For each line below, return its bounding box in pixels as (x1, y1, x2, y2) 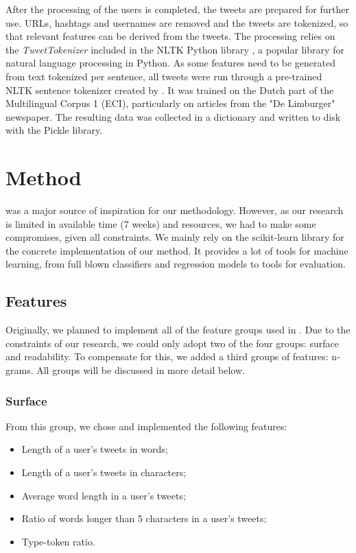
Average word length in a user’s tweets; (21, 488, 186, 502)
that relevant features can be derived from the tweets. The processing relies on (5, 29, 335, 43)
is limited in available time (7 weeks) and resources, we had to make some (5, 216, 316, 231)
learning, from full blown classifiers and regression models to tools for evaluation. (5, 257, 346, 271)
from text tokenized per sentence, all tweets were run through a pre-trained (5, 69, 322, 83)
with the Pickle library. (5, 123, 103, 137)
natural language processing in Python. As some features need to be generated (5, 56, 336, 70)
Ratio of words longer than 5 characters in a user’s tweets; (21, 511, 267, 526)
